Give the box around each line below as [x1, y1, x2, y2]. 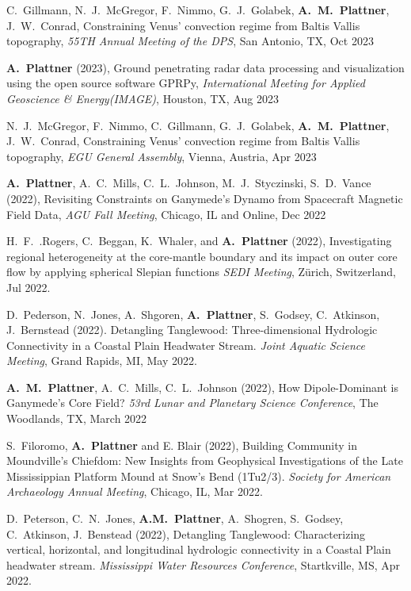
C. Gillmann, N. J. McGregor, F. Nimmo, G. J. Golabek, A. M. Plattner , [6, 2, 390, 17]
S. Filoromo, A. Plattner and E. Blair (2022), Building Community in [6, 436, 357, 453]
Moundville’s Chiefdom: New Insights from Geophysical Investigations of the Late [6, 452, 403, 469]
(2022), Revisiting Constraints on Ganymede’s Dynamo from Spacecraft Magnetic [6, 190, 403, 206]
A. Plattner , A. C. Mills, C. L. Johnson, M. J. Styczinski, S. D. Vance [6, 175, 371, 191]
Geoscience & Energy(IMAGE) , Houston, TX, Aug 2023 [6, 90, 279, 106]
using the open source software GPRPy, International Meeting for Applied [6, 75, 365, 91]
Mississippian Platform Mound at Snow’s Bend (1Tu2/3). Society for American [6, 467, 391, 484]
